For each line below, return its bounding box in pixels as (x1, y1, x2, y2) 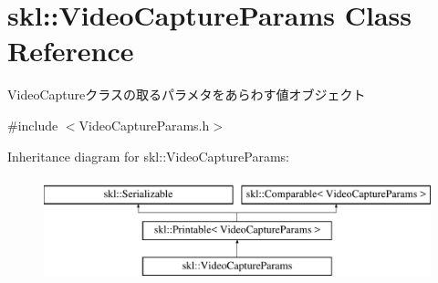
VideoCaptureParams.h (78, 115, 210, 134)
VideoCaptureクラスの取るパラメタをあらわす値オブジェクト (7, 85, 366, 104)
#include (7, 115, 58, 134)
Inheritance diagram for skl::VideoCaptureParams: (7, 146, 289, 165)
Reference (7, 32, 134, 69)
